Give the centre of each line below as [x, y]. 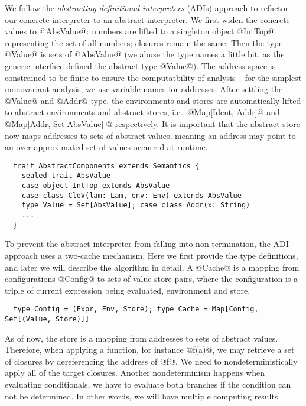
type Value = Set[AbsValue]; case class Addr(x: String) [136, 205]
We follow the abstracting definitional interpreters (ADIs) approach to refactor [147, 8]
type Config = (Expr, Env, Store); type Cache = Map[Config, [136, 309]
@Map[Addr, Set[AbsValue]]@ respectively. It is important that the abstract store [152, 123]
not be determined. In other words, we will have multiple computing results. [143, 396]
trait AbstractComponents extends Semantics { [106, 166]
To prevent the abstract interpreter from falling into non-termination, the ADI [147, 244]
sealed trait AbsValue [66, 176]
